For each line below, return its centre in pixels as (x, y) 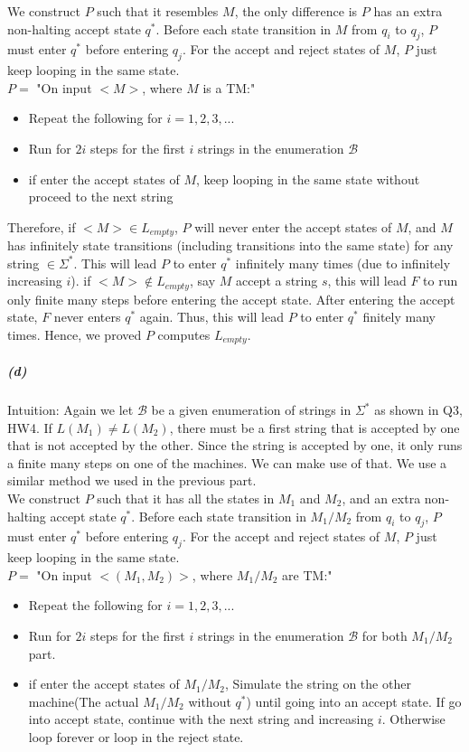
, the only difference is (296, 11)
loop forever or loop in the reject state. (136, 736)
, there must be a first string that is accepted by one (314, 427)
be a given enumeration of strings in (251, 410)
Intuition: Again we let (70, 410)
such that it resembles (158, 11)
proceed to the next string (101, 197)
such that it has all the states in (186, 498)
